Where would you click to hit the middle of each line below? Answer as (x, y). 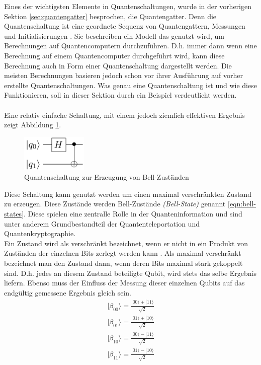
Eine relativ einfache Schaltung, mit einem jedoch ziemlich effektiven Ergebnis (124, 115)
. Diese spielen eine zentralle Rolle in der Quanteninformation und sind (133, 214)
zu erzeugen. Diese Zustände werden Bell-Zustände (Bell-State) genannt (115, 204)
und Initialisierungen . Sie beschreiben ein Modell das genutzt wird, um (114, 35)
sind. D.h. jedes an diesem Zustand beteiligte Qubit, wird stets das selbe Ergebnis (130, 273)
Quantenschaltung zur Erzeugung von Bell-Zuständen (107, 177)
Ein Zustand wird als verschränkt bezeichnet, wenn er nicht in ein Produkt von (126, 243)
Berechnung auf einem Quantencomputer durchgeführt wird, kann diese (114, 55)
